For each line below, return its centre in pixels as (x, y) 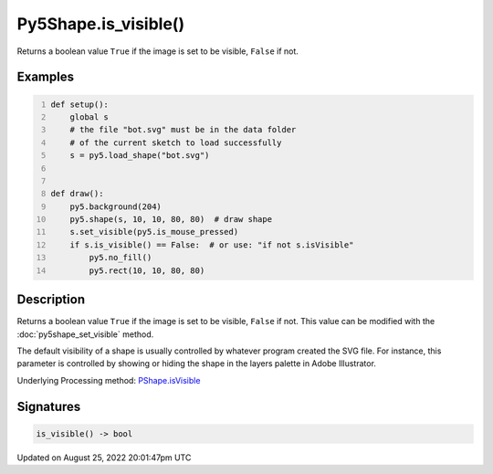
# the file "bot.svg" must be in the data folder (183, 130)
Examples (46, 77)
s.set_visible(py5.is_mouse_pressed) (154, 232)
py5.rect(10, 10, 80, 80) (147, 270)
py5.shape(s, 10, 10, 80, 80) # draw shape (171, 220)
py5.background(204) (115, 206)
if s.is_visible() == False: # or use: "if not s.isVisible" (212, 245)
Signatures (49, 406)
